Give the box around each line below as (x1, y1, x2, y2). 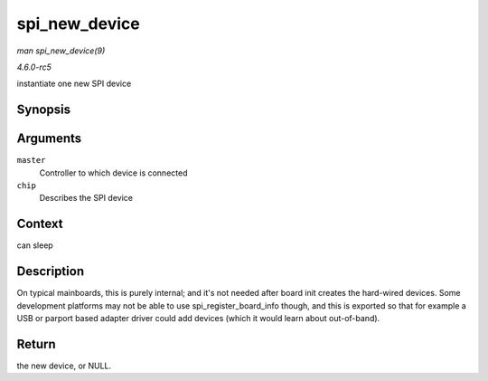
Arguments (16, 131, 82, 147)
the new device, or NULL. (16, 360, 112, 371)
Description (16, 263, 85, 280)
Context (16, 216, 63, 232)
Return (16, 336, 56, 352)
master (16, 155, 46, 166)
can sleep (16, 240, 53, 251)
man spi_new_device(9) (16, 45, 106, 56)
